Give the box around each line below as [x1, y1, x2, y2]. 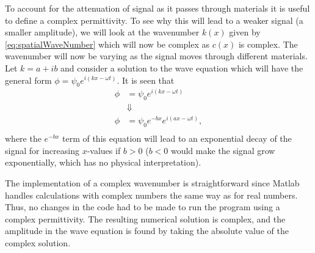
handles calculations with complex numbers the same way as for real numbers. [5, 188, 298, 201]
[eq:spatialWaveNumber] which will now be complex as [5, 37, 210, 50]
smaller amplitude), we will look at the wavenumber [5, 26, 200, 38]
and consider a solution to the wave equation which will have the [60, 61, 303, 74]
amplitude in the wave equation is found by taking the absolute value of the [5, 224, 289, 237]
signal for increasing [5, 144, 79, 156]
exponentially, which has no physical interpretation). [5, 156, 201, 169]
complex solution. [5, 236, 71, 249]
